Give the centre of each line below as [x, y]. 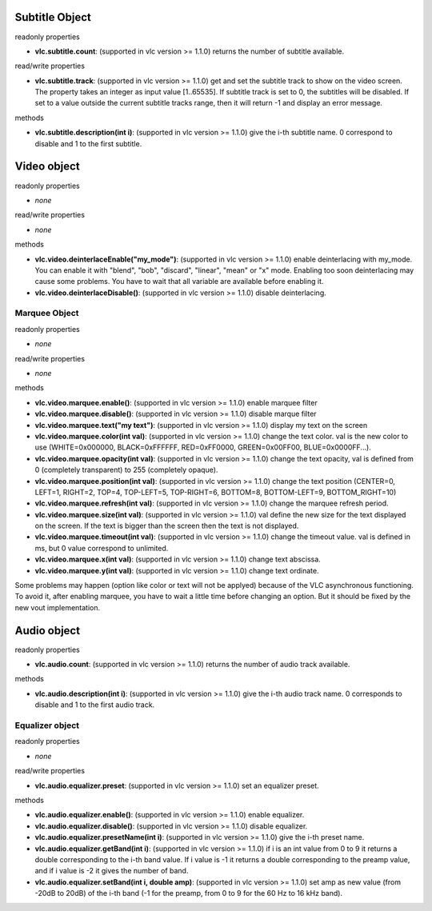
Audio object [47, 631]
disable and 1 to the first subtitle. [88, 143]
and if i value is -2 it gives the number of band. [112, 871]
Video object [47, 167]
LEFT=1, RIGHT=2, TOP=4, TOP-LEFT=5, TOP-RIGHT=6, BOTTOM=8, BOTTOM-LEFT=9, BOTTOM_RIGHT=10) [216, 492]
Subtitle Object [53, 17]
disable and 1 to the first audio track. [95, 705]
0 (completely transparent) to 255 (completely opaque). [126, 470]
